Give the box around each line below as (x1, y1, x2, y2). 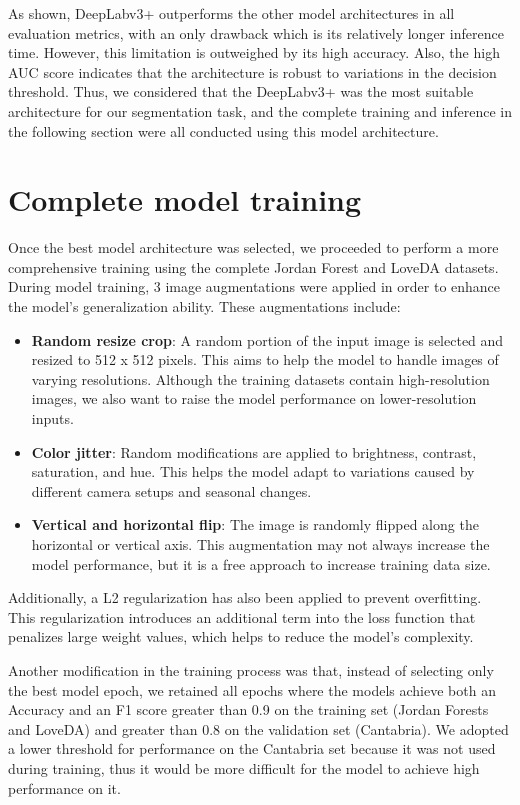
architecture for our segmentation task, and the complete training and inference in (8, 100, 513, 121)
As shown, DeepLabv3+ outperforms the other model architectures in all (8, 3, 455, 23)
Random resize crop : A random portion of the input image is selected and (31, 329, 504, 350)
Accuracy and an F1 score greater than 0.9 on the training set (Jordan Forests (8, 699, 489, 720)
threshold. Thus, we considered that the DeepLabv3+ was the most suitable (8, 81, 474, 102)
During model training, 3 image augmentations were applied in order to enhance (8, 276, 501, 297)
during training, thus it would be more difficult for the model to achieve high (8, 757, 480, 778)
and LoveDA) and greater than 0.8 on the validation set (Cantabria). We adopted (8, 718, 509, 739)
